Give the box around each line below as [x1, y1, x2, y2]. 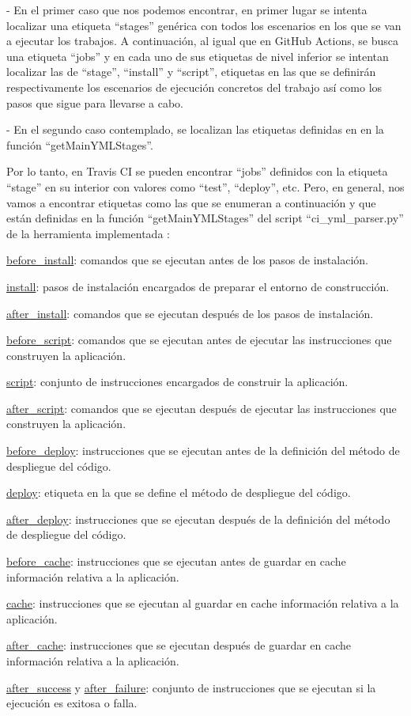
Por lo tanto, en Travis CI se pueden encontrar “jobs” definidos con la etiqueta [6, 163, 388, 180]
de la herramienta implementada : [6, 225, 170, 241]
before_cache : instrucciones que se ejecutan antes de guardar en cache [6, 553, 346, 570]
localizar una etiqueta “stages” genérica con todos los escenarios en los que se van [6, 17, 402, 33]
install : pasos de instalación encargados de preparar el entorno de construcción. [6, 278, 390, 294]
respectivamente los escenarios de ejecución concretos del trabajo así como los [6, 78, 383, 95]
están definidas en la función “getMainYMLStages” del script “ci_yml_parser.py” [6, 210, 404, 226]
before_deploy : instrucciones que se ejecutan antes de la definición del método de [6, 442, 400, 459]
